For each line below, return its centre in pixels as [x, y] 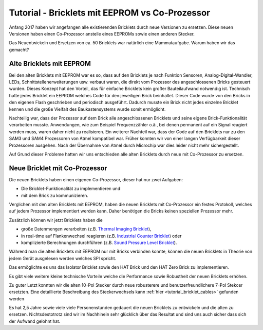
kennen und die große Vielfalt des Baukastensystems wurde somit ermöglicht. [87, 109]
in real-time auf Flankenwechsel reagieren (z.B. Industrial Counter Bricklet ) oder [102, 236]
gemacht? [19, 50]
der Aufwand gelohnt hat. [35, 321]
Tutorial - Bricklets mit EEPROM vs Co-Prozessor [110, 13]
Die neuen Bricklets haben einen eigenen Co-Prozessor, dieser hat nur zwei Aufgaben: [96, 179]
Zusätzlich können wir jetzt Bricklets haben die [56, 220]
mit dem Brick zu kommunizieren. [55, 195]
